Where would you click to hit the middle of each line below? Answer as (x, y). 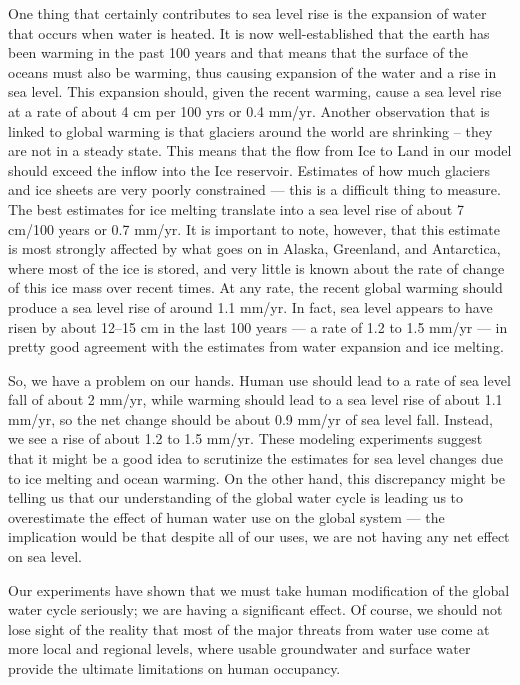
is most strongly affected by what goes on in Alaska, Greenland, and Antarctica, (254, 248)
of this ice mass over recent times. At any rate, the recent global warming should (255, 287)
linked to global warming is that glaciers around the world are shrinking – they (250, 130)
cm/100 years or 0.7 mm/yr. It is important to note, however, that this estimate (254, 228)
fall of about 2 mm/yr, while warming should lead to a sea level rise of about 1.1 (255, 399)
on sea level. (45, 556)
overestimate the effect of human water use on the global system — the (226, 516)
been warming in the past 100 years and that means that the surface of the (238, 52)
